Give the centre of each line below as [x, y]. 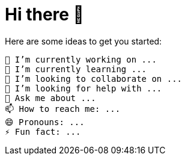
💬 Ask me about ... [50, 98]
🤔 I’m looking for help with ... [83, 88]
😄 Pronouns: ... [45, 122]
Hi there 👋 [44, 14]
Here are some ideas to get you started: [83, 41]
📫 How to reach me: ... [63, 109]
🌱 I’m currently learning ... [76, 69]
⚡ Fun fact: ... [43, 131]
